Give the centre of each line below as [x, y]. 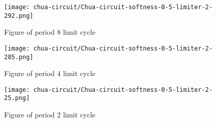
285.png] [19, 57]
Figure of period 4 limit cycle [50, 73]
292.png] [19, 16]
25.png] [17, 98]
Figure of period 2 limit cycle [50, 115]
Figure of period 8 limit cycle [50, 32]
